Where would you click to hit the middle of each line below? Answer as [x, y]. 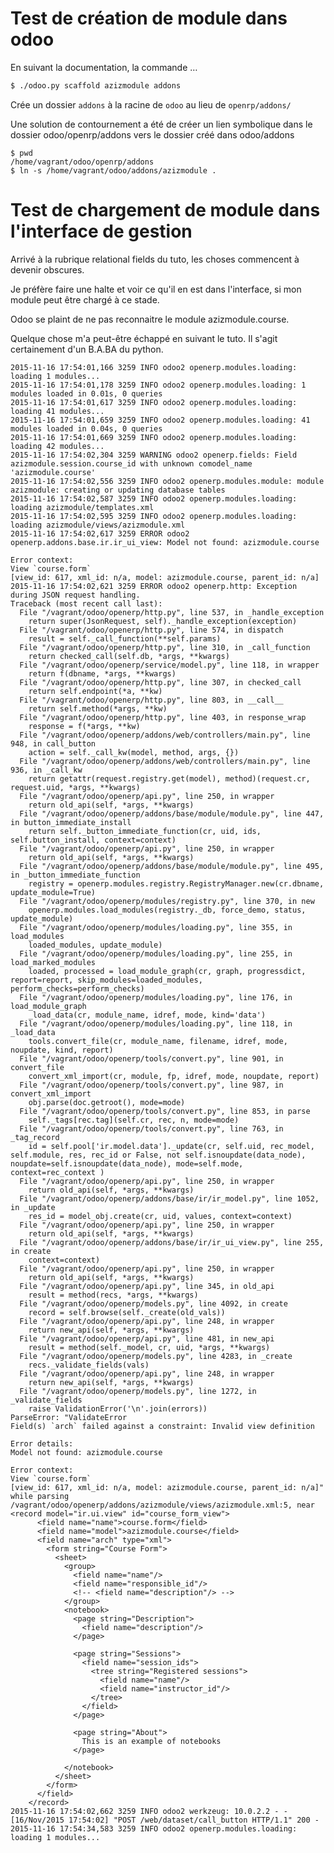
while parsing [40, 1496]
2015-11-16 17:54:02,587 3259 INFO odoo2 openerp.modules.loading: [154, 498]
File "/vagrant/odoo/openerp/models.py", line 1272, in [138, 1391]
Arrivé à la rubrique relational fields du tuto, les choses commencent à [155, 259]
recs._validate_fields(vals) [89, 1365]
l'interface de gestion [101, 231]
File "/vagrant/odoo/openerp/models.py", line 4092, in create [153, 1303]
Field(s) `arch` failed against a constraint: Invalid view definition [162, 1426]
